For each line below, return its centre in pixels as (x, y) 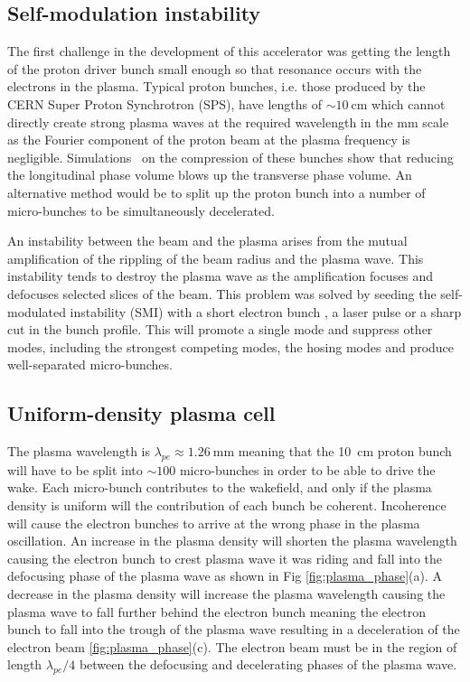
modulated (37, 311)
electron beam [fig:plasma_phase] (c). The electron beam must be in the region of (232, 646)
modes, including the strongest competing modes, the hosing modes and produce (231, 346)
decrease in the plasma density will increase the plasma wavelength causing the (226, 594)
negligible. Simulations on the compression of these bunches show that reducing (230, 157)
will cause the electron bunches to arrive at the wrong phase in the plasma (214, 523)
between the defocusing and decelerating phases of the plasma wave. (268, 664)
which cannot (409, 103)
